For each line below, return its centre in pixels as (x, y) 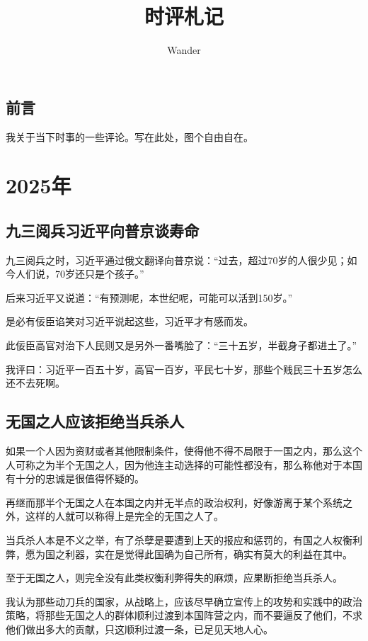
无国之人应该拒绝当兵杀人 (95, 421)
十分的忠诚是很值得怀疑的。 (80, 478)
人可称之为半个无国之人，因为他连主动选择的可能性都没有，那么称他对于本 (179, 464)
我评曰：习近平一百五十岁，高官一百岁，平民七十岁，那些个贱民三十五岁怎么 (184, 369)
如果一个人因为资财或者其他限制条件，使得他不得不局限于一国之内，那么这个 (184, 451)
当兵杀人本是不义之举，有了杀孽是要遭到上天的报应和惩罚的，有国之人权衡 (179, 540)
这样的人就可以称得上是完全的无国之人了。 (124, 516)
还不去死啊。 (35, 383)
